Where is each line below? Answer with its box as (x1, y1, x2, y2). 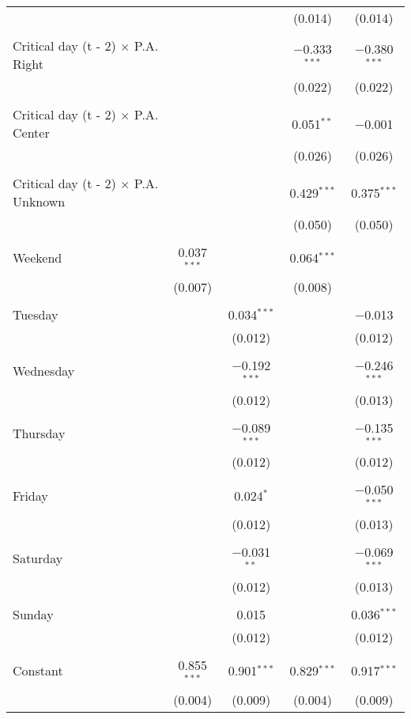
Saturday (13, 548, 63, 567)
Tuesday (13, 305, 58, 324)
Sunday (13, 604, 54, 623)
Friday (13, 486, 48, 505)
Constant (13, 661, 63, 680)
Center (13, 123, 50, 142)
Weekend (13, 248, 62, 267)
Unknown (13, 192, 66, 210)
